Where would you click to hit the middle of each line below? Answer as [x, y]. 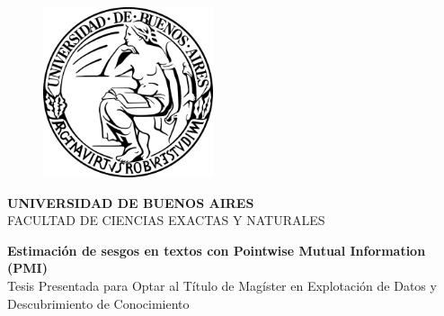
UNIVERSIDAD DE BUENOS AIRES [131, 202]
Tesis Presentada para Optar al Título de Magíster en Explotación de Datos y [222, 285]
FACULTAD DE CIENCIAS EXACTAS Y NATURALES [166, 220]
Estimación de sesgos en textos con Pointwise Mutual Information [217, 250]
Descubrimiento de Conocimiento [98, 303]
